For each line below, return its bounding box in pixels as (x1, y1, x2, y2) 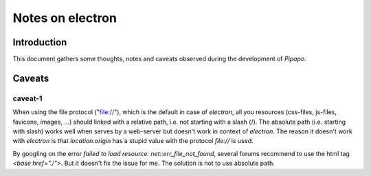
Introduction (12, 36, 67, 48)
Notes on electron (12, 10, 117, 25)
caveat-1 (12, 93, 43, 103)
